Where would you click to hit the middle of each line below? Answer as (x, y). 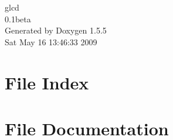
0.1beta (18, 19)
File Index (47, 82)
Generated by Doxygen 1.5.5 (56, 30)
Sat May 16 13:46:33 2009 (51, 41)
